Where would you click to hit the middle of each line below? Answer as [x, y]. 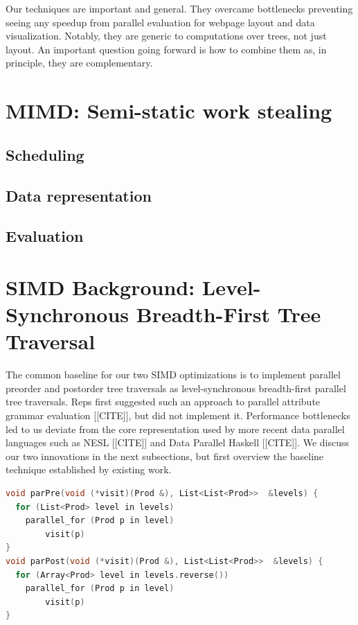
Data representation [79, 195]
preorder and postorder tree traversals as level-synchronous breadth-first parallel [176, 388]
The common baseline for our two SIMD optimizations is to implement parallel [173, 375]
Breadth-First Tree [229, 314]
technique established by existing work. [89, 469]
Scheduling [45, 154]
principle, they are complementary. [79, 63]
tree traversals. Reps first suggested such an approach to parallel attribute [163, 402]
